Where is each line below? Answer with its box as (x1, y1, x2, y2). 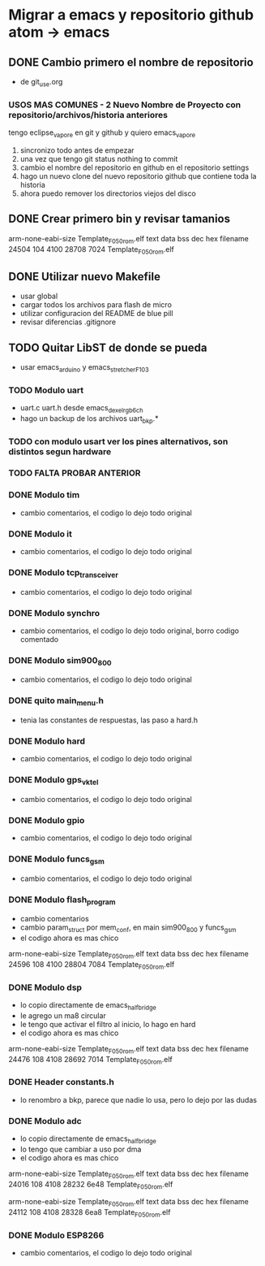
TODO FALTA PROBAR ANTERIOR (8, 467, 141, 479)
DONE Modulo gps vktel (8, 774, 99, 787)
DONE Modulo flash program (8, 894, 116, 907)
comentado (19, 634, 59, 644)
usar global (19, 291, 58, 301)
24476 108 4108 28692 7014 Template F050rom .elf (8, 1054, 173, 1066)
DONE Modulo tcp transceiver (8, 566, 119, 580)
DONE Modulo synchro (8, 607, 100, 618)
